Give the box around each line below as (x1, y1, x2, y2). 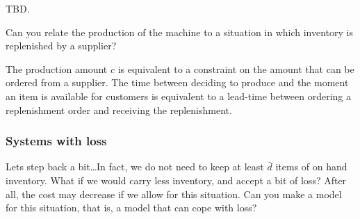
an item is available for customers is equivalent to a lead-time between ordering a (6, 88, 352, 103)
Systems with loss (6, 132, 107, 149)
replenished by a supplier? (6, 38, 117, 53)
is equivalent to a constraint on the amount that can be (117, 61, 354, 76)
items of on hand (275, 159, 347, 174)
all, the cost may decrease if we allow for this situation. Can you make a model (6, 186, 342, 201)
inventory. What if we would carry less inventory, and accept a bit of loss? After (6, 172, 347, 187)
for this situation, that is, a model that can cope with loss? (6, 200, 257, 215)
